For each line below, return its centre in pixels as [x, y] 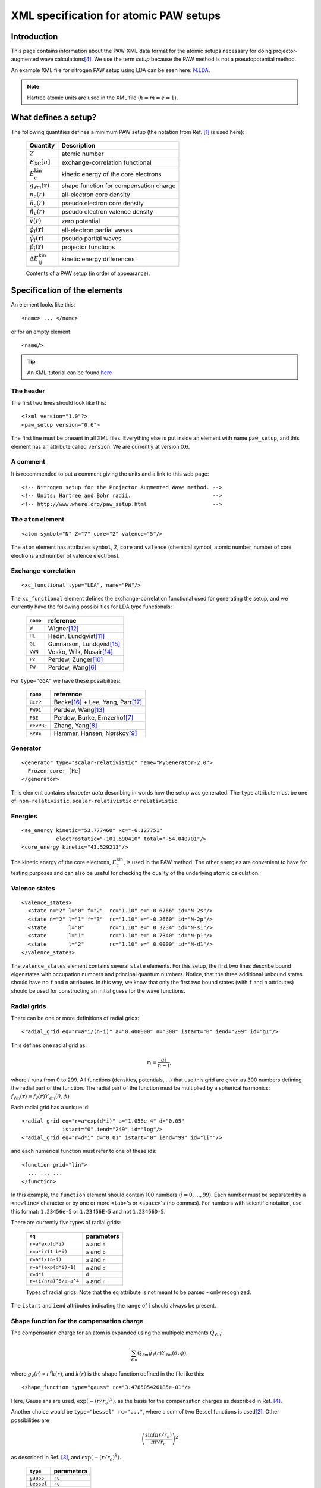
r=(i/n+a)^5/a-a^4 [54, 1281]
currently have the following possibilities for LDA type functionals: [92, 607]
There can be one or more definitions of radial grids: [75, 1018]
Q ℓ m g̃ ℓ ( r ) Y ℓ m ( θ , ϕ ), [163, 1354]
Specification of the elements [67, 290]
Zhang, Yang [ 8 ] [75, 726]
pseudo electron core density [103, 204]
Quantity [42, 145]
